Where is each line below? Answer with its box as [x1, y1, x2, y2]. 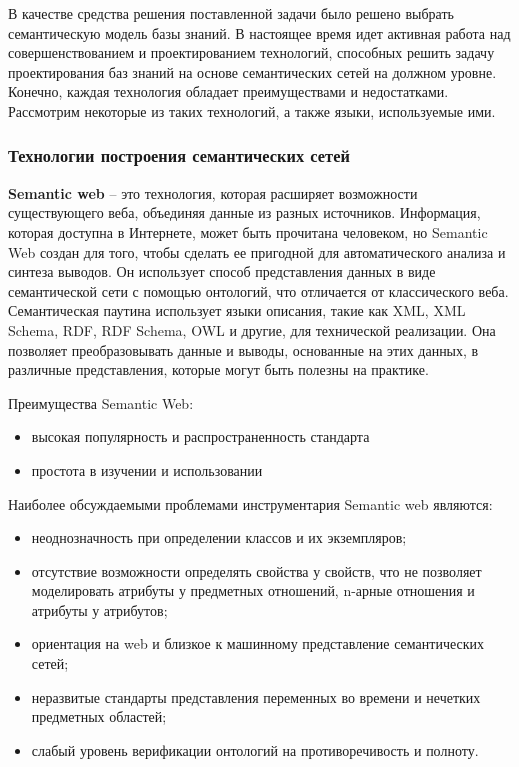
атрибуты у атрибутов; [31, 599, 168, 620]
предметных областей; [31, 706, 167, 727]
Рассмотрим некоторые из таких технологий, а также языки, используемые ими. [8, 100, 496, 121]
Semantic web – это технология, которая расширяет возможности [8, 182, 418, 203]
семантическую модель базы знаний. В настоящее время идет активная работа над [8, 22, 511, 43]
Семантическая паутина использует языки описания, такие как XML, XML [8, 300, 466, 321]
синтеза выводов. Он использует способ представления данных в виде [8, 261, 436, 282]
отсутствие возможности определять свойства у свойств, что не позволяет [31, 560, 482, 581]
